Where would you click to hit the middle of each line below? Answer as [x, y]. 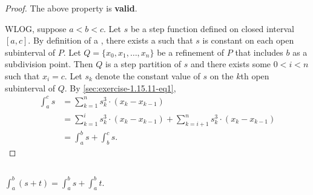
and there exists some [231, 64]
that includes [259, 52]
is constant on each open [248, 40]
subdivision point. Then [49, 64]
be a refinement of [191, 52]
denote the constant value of [148, 75]
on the [222, 75]
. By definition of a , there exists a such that [110, 40]
